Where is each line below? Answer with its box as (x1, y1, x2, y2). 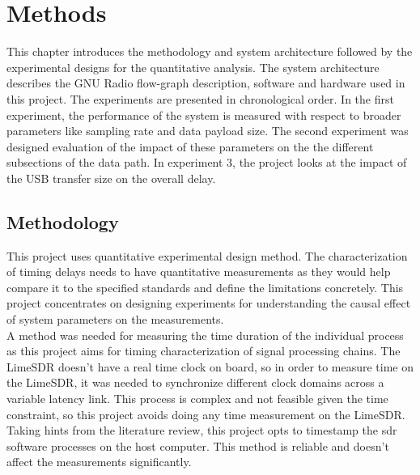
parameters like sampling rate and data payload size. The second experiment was (6, 122, 409, 139)
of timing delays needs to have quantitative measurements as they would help (6, 263, 391, 280)
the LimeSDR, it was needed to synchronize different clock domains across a (6, 374, 384, 391)
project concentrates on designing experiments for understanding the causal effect (6, 295, 411, 312)
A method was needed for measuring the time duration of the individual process (6, 326, 404, 343)
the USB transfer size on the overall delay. (6, 169, 216, 186)
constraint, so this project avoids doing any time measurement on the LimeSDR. (6, 405, 405, 422)
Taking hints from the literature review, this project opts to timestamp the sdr (6, 422, 397, 439)
